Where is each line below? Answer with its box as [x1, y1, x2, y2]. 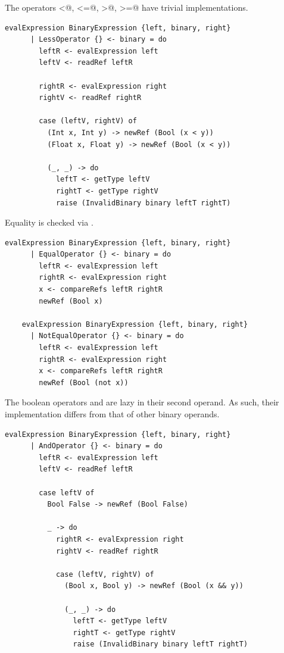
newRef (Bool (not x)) [39, 378, 129, 387]
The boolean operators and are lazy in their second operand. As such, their [5, 396, 279, 408]
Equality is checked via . [5, 216, 93, 229]
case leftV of [39, 488, 95, 497]
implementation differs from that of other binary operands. [5, 408, 220, 420]
